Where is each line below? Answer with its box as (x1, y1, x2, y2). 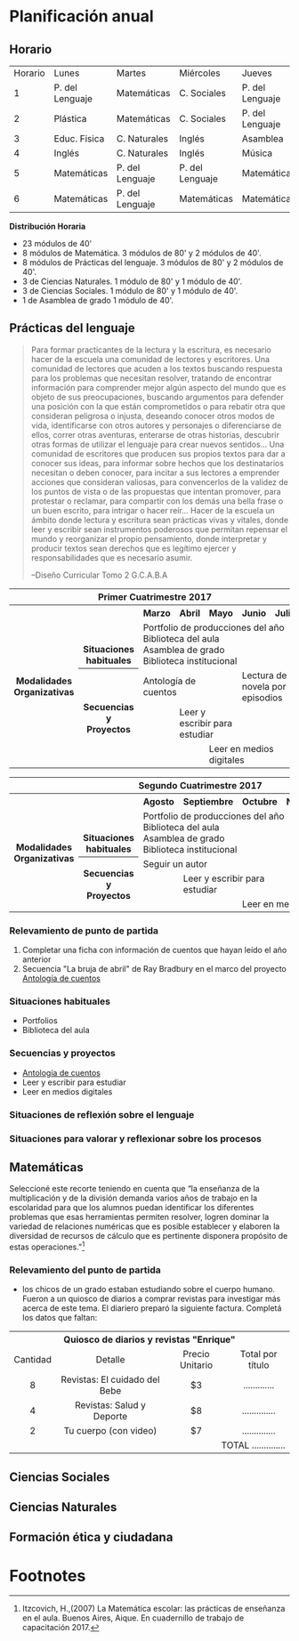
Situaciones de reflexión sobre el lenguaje (9, 1108, 195, 1120)
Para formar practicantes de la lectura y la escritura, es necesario (30, 344, 271, 355)
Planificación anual (9, 6, 154, 27)
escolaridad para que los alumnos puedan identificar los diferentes (9, 1202, 255, 1213)
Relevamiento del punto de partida (9, 1264, 162, 1276)
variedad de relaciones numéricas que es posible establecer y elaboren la (9, 1221, 280, 1232)
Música (241, 147, 273, 159)
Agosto (142, 795, 175, 807)
